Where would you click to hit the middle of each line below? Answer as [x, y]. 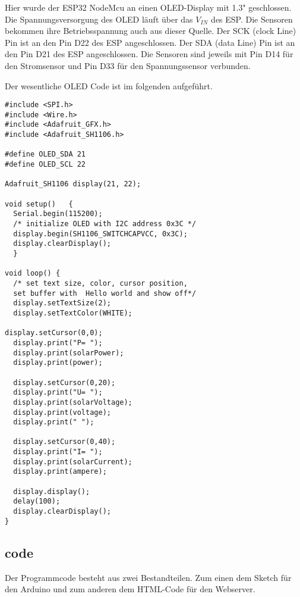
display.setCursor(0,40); [64, 442]
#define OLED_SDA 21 [45, 154]
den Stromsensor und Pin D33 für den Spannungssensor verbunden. [128, 65]
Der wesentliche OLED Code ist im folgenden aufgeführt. [109, 85]
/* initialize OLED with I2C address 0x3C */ [105, 224]
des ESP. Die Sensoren [252, 19]
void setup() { [39, 204]
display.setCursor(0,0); [54, 333]
